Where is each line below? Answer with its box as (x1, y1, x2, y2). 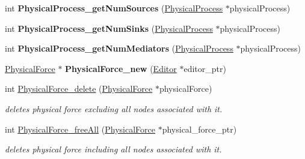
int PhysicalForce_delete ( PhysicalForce (5, 82, 153, 95)
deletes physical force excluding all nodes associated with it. (5, 102, 223, 115)
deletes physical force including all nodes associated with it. (5, 143, 222, 155)
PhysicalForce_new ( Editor (65, 62, 177, 74)
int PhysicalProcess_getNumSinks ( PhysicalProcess (5, 22, 213, 34)
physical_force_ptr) (162, 122, 237, 135)
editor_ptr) (183, 62, 226, 74)
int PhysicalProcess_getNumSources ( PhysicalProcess (5, 2, 223, 14)
